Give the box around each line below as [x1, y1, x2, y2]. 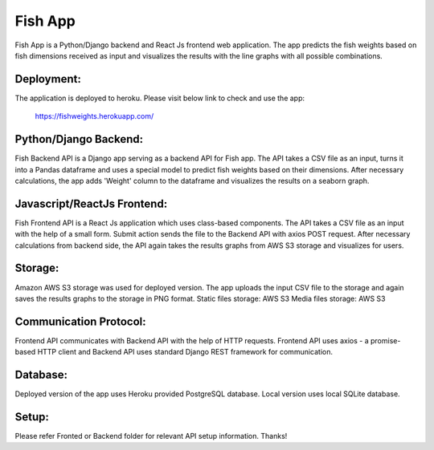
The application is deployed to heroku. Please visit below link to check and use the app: [14, 93, 305, 103]
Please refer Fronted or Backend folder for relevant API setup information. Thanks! [14, 432, 288, 441]
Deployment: [14, 72, 82, 86]
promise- [370, 335, 401, 345]
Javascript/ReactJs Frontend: [14, 197, 168, 210]
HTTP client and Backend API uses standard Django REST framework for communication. [37, 347, 334, 357]
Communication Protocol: [14, 314, 146, 328]
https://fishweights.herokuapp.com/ [35, 111, 154, 121]
